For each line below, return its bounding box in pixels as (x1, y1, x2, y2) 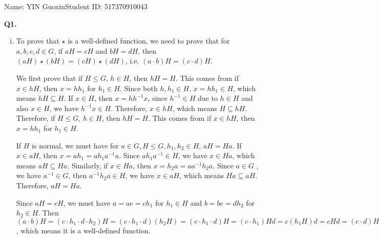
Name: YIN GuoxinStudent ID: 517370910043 (4, 1, 148, 11)
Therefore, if (16, 113, 55, 123)
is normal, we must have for (32, 140, 119, 150)
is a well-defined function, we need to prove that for (68, 35, 230, 46)
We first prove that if (16, 72, 83, 83)
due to (198, 93, 218, 103)
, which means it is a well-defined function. (16, 225, 151, 235)
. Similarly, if (67, 160, 108, 170)
